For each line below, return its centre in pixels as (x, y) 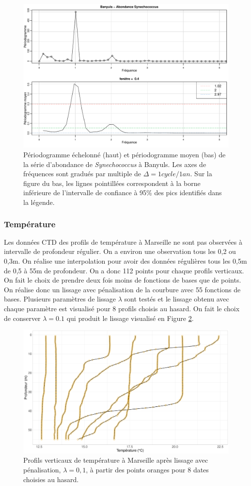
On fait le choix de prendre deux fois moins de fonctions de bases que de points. (123, 280)
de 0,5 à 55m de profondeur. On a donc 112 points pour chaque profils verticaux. (124, 270)
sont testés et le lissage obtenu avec (177, 299)
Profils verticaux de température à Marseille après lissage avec (116, 460)
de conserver (22, 318)
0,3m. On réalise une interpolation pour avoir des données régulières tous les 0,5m (125, 261)
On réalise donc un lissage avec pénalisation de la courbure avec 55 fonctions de (122, 289)
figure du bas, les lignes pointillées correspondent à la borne (112, 183)
